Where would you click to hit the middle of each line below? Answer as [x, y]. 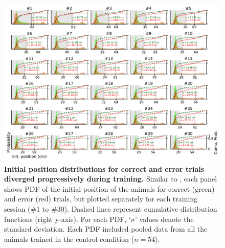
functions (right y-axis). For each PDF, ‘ [67, 219]
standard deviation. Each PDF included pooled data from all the [106, 229]
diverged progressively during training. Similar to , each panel [111, 179]
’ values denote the [164, 219]
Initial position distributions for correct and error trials [104, 168]
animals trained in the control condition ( [69, 239]
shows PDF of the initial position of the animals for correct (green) [109, 188]
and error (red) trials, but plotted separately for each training [101, 199]
